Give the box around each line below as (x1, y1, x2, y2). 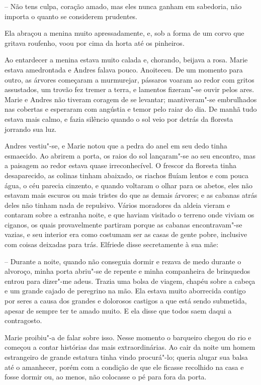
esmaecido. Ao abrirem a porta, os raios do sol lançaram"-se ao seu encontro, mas (5, 150, 256, 161)
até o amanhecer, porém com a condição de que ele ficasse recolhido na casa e (5, 361, 244, 372)
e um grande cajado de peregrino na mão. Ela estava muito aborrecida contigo (5, 285, 246, 296)
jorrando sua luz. (5, 123, 57, 134)
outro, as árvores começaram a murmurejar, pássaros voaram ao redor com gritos (5, 74, 254, 85)
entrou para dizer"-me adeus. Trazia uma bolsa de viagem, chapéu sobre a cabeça (5, 275, 255, 286)
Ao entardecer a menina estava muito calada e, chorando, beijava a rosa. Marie (5, 54, 248, 65)
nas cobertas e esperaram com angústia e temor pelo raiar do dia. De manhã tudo (5, 104, 257, 114)
